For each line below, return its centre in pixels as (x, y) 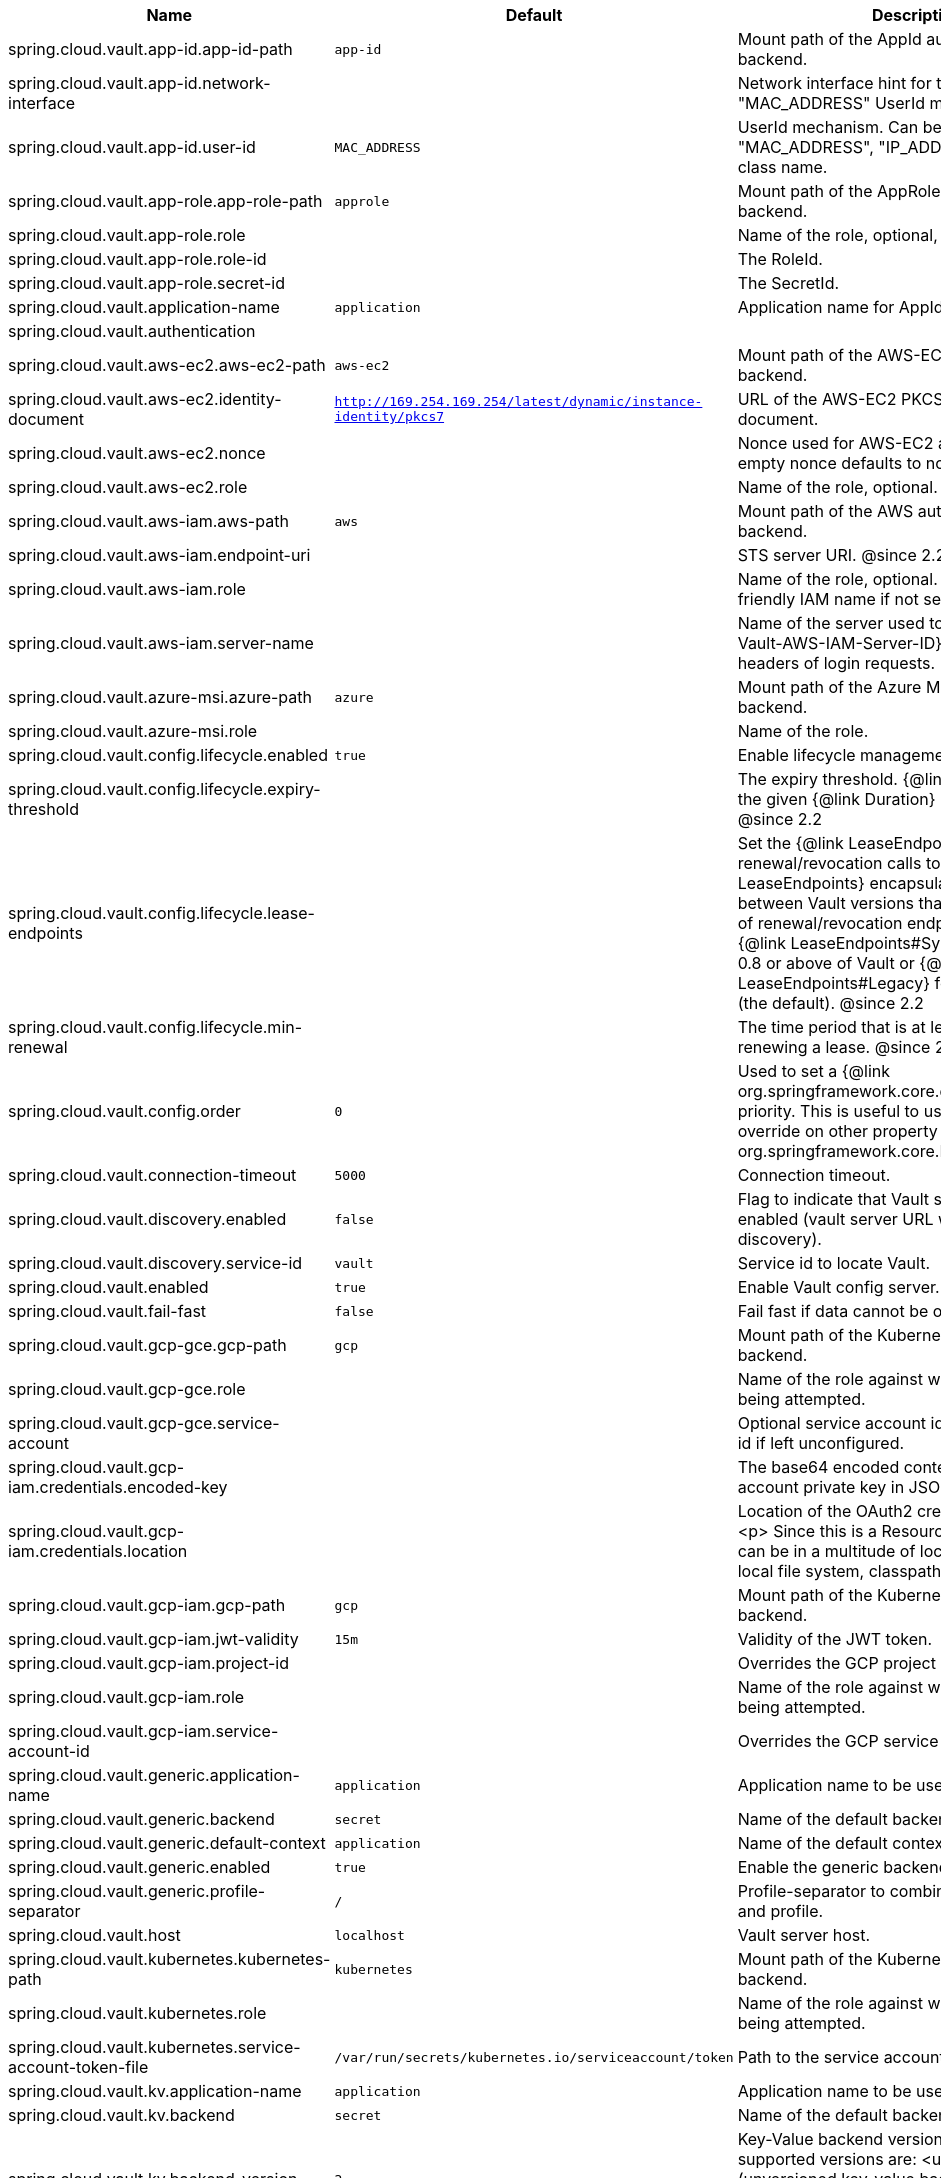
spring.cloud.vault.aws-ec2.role (128, 487)
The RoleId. (780, 259)
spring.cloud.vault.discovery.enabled (147, 1219)
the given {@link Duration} (836, 799)
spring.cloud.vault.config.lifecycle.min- (155, 1027)
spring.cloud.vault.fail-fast (107, 1311)
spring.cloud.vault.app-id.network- (139, 83)
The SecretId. (788, 283)
